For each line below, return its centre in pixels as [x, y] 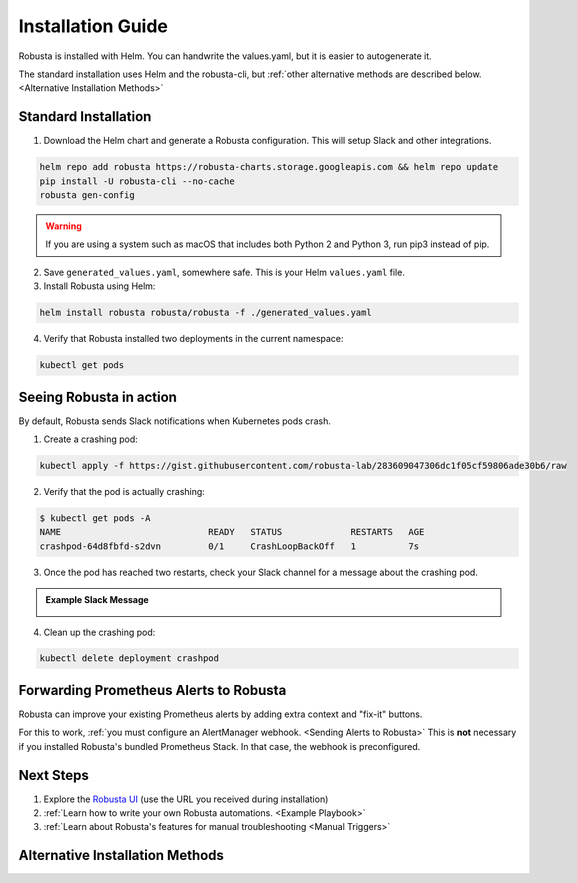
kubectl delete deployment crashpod [129, 658]
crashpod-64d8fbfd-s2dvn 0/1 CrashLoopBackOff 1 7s [229, 546]
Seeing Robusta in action [97, 396]
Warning [63, 226]
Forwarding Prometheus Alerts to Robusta [152, 690]
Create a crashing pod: [91, 439]
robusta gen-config [87, 195]
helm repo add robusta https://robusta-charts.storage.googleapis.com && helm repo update [269, 167]
